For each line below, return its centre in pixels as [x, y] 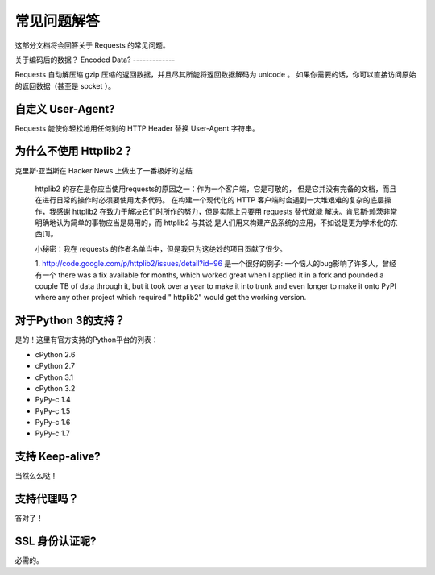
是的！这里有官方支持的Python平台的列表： [87, 340]
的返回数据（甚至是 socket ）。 [65, 85]
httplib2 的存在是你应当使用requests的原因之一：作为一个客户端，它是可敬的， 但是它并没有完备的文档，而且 [216, 189]
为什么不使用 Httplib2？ [74, 151]
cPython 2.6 [55, 354]
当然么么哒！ [36, 476]
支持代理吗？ [47, 499]
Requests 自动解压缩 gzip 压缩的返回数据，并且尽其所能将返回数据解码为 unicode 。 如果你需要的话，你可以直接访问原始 [215, 75]
